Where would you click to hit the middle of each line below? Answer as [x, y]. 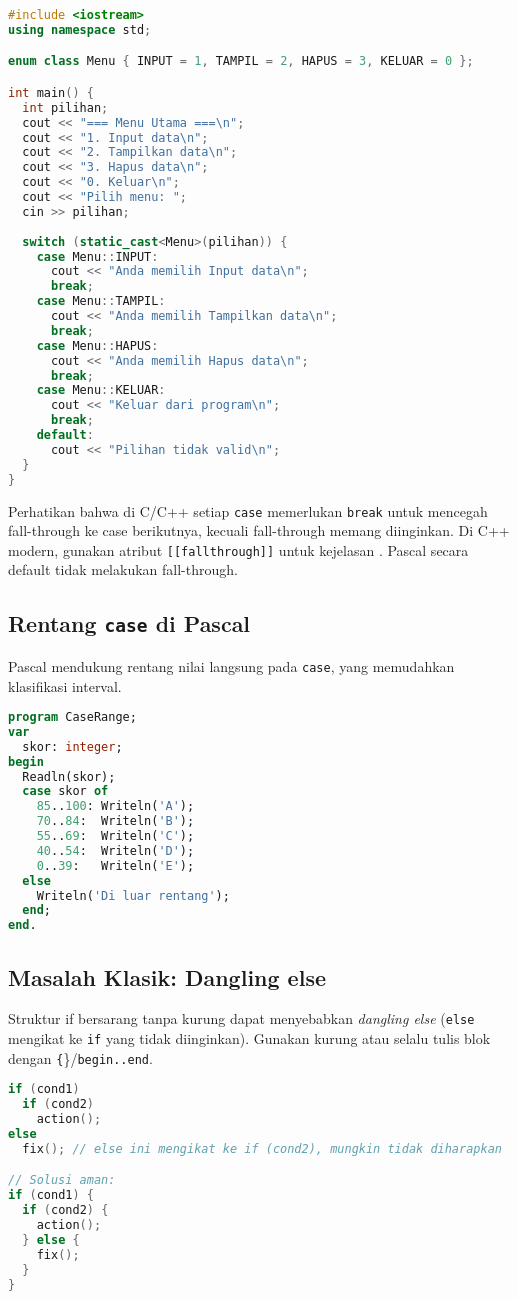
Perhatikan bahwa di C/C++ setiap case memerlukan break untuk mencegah [248, 510]
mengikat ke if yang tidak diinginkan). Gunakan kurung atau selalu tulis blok [249, 1038]
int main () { [51, 92]
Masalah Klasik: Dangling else [167, 976]
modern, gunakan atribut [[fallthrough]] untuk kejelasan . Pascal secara [238, 549]
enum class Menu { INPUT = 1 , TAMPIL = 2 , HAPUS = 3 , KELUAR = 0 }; [241, 61]
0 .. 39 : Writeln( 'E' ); [115, 865]
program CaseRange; [72, 717]
